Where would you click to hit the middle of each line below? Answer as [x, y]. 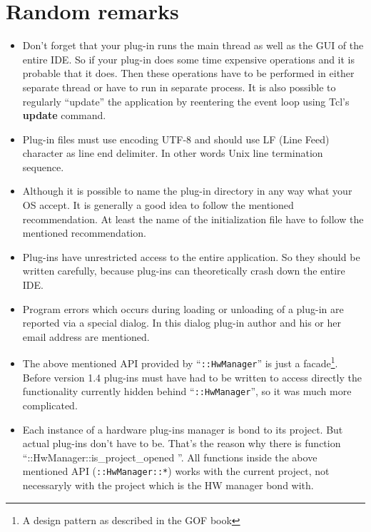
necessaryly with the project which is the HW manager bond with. [168, 485]
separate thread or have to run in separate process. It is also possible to [179, 87]
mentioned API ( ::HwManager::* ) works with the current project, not [176, 471]
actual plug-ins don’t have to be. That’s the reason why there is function [182, 443]
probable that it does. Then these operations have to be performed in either [188, 73]
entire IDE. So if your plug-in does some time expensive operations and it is [189, 59]
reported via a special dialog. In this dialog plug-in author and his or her [182, 323]
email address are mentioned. [86, 336]
